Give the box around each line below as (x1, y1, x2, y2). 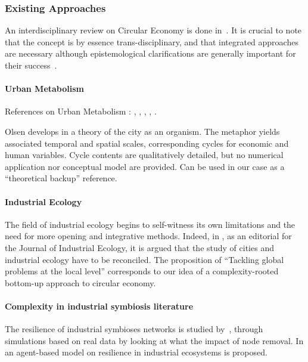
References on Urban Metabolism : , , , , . (5, 105, 157, 117)
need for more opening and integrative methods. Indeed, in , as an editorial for (5, 230, 292, 242)
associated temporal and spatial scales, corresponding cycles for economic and (5, 137, 289, 149)
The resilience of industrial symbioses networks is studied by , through (5, 323, 263, 335)
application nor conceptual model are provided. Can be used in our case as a (5, 160, 285, 172)
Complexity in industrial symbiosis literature (5, 299, 194, 312)
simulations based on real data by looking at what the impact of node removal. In (5, 334, 304, 346)
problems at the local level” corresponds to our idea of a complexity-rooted (5, 265, 279, 277)
